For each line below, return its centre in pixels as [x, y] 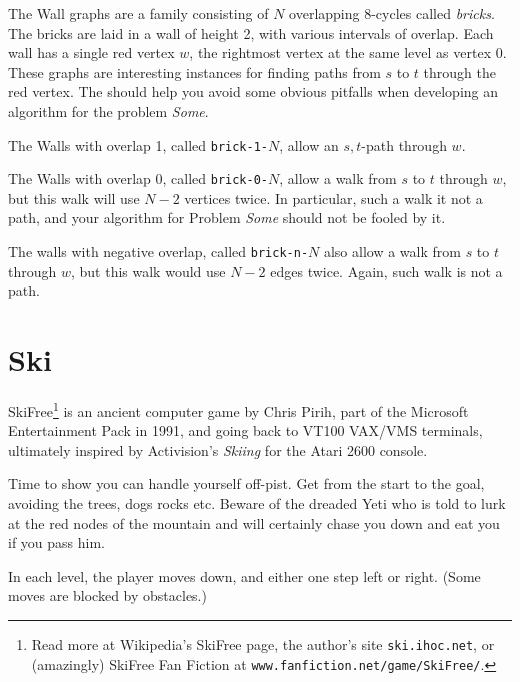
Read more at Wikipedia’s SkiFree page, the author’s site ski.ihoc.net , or [263, 644]
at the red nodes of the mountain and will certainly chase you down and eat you [254, 522]
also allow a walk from [392, 251]
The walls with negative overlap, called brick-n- [158, 251]
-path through [404, 144]
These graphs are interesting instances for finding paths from [194, 71]
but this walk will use [74, 197]
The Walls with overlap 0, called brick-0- [138, 178]
